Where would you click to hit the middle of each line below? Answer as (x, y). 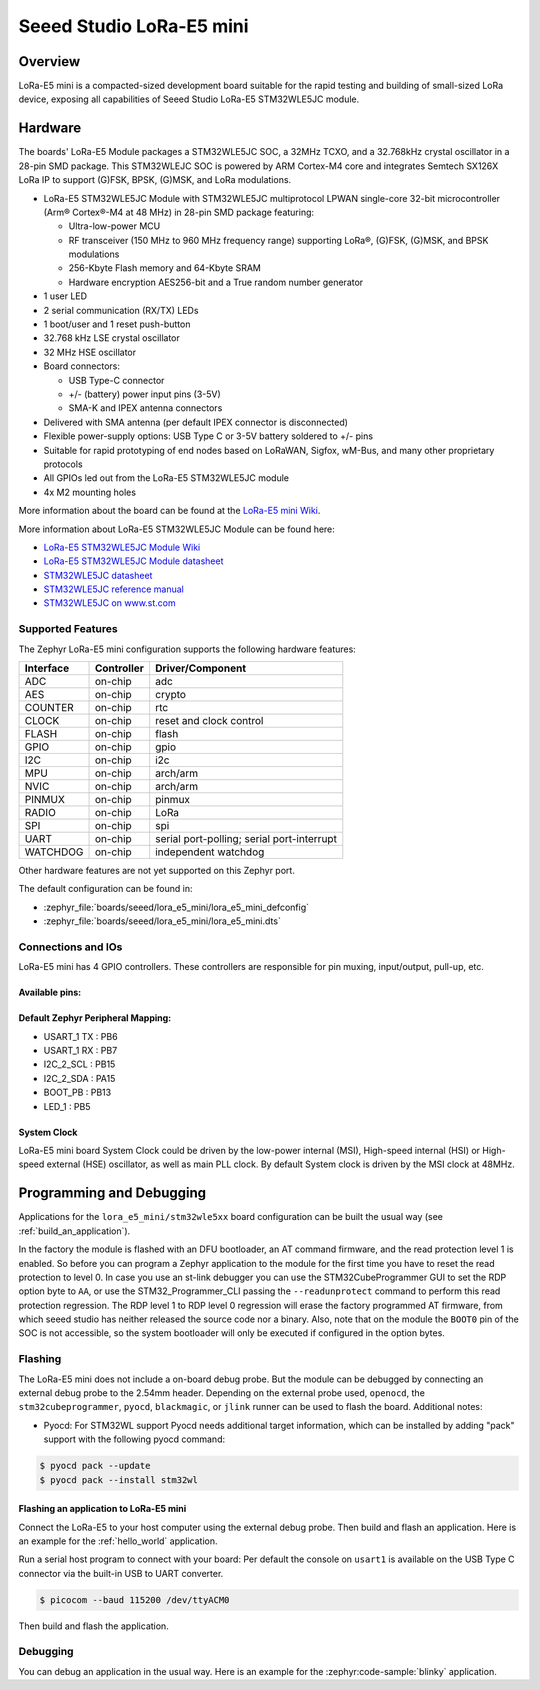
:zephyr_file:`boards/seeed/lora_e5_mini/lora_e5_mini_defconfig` (176, 907)
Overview (49, 61)
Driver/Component (201, 668)
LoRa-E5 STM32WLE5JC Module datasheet (133, 561)
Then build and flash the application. (93, 1626)
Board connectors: (81, 366)
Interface (47, 668)
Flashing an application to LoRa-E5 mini (102, 1509)
